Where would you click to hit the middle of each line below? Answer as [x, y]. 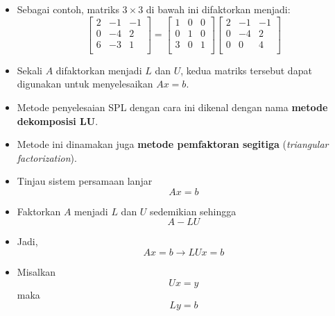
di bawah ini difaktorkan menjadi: [218, 9]
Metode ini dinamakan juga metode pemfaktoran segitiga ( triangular [173, 144]
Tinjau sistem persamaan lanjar [85, 181]
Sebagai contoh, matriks [68, 9]
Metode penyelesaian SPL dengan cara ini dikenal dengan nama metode [172, 107]
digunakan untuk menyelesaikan [85, 84]
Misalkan [36, 272]
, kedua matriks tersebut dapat [246, 70]
